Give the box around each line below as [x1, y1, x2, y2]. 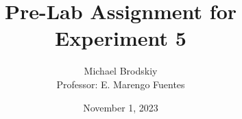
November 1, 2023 [83, 100, 158, 114]
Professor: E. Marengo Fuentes [56, 77, 185, 91]
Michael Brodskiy [84, 64, 158, 78]
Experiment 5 [55, 24, 186, 52]
